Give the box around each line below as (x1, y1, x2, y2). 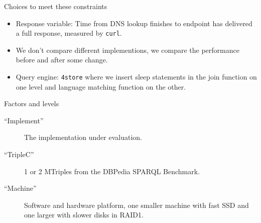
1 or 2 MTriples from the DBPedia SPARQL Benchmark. (24, 166, 200, 176)
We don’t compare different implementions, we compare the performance (16, 44, 239, 55)
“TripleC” (4, 149, 34, 160)
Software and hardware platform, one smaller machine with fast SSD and (24, 199, 249, 210)
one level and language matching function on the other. (16, 81, 186, 92)
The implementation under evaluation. (24, 132, 142, 142)
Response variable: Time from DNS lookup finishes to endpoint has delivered (16, 18, 252, 28)
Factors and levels (4, 98, 59, 109)
